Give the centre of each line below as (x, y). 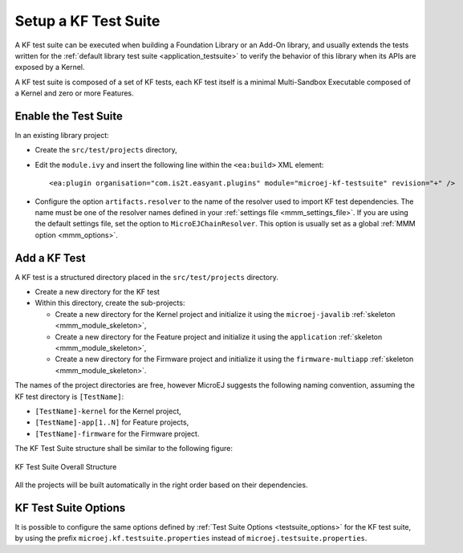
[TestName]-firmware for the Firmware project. (117, 433)
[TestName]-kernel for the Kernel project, (108, 411)
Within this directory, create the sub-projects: (110, 303)
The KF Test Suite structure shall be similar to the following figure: (124, 449)
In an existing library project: (62, 136)
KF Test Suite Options (70, 508)
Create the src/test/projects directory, (106, 150)
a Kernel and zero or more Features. (74, 93)
